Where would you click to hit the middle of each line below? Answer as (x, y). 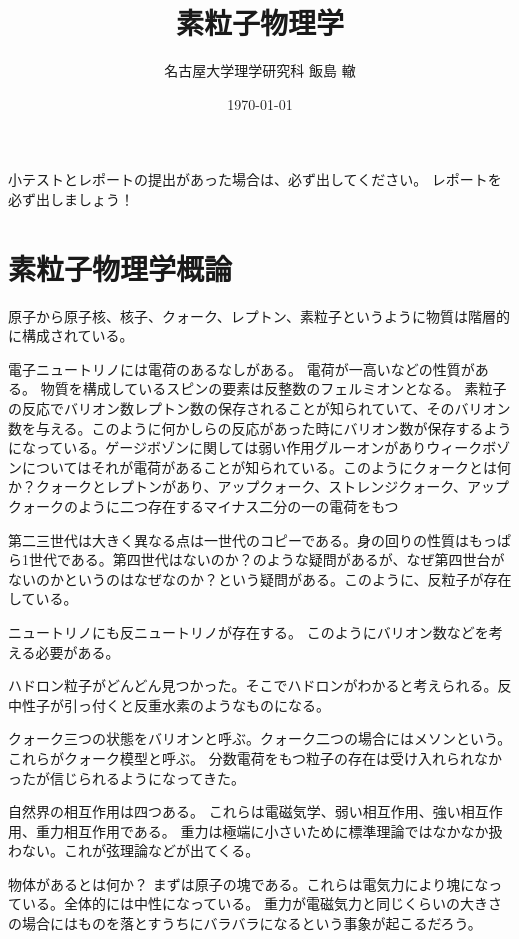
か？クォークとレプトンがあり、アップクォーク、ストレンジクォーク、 (237, 486)
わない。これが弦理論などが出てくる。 (134, 850)
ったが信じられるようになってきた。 (126, 777)
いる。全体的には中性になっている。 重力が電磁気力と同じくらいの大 (247, 903)
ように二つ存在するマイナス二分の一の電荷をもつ (238, 505)
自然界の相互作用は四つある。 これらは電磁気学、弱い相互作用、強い (234, 811)
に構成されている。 (71, 335)
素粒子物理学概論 (120, 267)
